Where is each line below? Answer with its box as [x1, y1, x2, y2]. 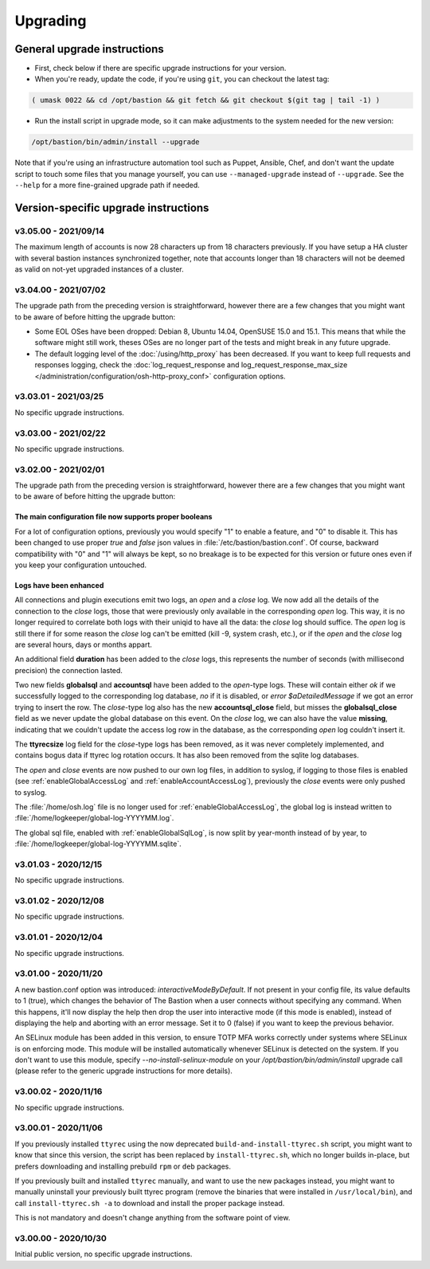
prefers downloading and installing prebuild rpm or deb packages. [14, 1161, 231, 1171]
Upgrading [14, 12, 87, 29]
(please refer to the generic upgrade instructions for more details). [14, 1066, 233, 1075]
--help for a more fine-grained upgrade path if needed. [14, 180, 201, 190]
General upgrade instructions [14, 42, 165, 56]
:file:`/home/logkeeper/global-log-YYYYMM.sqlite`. [14, 839, 182, 848]
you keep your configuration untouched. [14, 560, 147, 570]
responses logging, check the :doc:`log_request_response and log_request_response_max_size [34, 360, 348, 370]
